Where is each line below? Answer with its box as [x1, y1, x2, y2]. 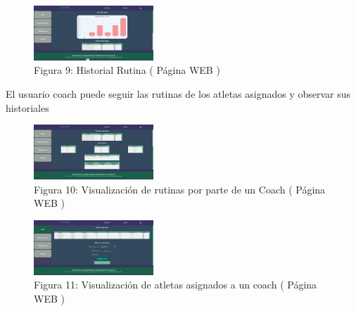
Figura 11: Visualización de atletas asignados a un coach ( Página [34, 277, 317, 292]
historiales [6, 100, 49, 115]
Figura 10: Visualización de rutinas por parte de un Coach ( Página [34, 182, 326, 196]
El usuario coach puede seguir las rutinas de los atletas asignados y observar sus [6, 87, 351, 101]
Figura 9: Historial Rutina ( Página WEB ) [34, 63, 220, 77]
